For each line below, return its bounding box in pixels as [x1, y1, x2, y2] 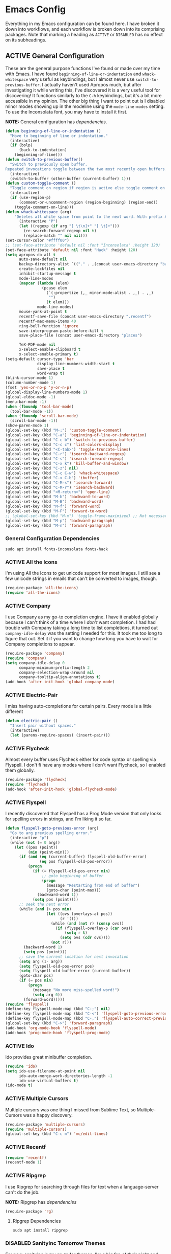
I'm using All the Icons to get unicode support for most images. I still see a [5, 570, 161, 576]
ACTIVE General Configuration [5, 52, 104, 60]
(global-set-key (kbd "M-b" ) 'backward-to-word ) [5, 495, 110, 500]
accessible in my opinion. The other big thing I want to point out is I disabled [5, 98, 165, 104]
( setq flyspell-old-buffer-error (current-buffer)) [18, 968, 131, 974]
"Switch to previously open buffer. [10, 162, 88, 167]
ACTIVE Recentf [5, 1144, 46, 1151]
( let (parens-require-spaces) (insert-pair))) [10, 733, 110, 738]
